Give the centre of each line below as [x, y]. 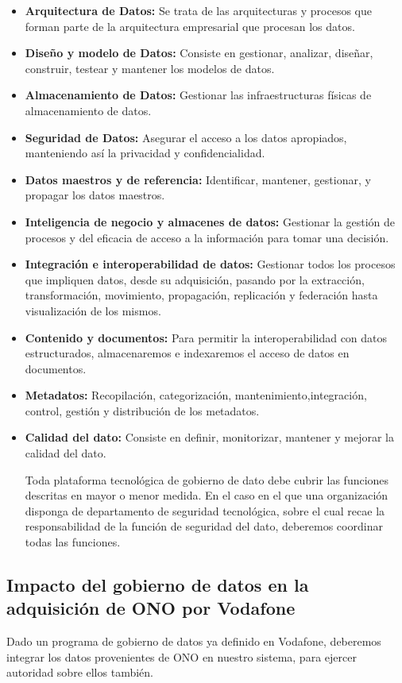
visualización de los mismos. [93, 310]
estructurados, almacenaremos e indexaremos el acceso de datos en [187, 353]
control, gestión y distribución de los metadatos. [142, 410]
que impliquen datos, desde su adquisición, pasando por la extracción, [195, 279]
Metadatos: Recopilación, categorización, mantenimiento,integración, [196, 395]
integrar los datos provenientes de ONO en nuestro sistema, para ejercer [182, 656]
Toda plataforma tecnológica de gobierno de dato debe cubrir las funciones [207, 479]
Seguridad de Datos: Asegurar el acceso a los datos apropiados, [186, 137]
